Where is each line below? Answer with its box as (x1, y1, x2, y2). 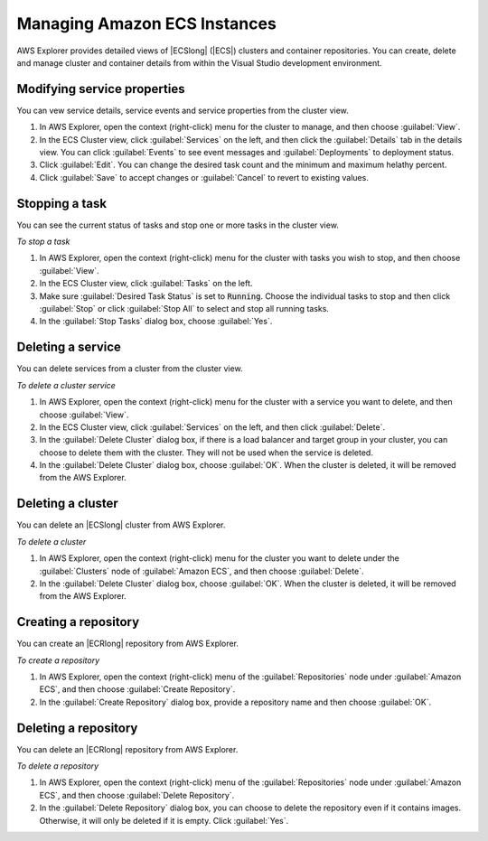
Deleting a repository (16, 720, 138, 735)
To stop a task (16, 236, 70, 248)
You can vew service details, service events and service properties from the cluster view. (16, 105, 350, 116)
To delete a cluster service (16, 379, 117, 390)
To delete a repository (16, 761, 99, 771)
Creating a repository (16, 614, 140, 630)
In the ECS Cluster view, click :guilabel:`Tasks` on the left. (39, 278, 253, 289)
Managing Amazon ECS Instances (16, 14, 277, 33)
